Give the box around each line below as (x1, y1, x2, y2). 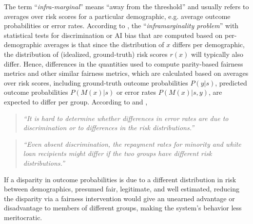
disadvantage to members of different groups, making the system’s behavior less (4, 203, 242, 213)
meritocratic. (4, 212, 42, 222)
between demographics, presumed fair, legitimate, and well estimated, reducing (4, 184, 239, 194)
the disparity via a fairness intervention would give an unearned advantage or (4, 193, 235, 203)
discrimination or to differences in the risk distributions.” (23, 122, 195, 133)
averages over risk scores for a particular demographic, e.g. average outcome (4, 11, 231, 21)
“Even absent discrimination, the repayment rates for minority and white (23, 138, 241, 149)
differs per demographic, (172, 39, 245, 50)
